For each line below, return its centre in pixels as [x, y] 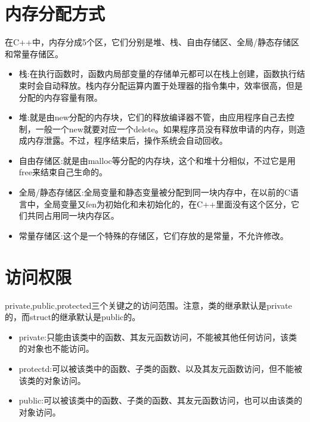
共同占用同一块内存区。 [73, 215]
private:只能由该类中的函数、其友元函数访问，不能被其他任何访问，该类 [158, 336]
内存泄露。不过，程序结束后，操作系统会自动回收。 [127, 140]
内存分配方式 [55, 13]
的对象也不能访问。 [56, 348]
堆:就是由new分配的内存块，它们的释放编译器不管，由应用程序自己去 [152, 117]
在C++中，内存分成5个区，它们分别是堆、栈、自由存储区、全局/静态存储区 [152, 42]
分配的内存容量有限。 [61, 97]
